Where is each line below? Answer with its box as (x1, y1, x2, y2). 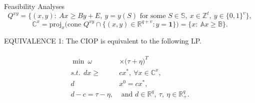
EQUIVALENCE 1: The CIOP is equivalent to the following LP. (4, 35, 202, 46)
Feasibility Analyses (4, 1, 64, 11)
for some (139, 12, 166, 20)
